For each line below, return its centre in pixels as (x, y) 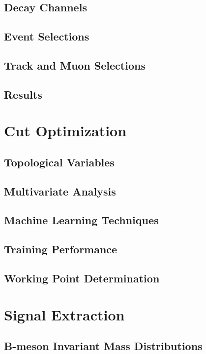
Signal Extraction (64, 314)
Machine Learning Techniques (81, 220)
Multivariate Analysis (60, 191)
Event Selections (47, 36)
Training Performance (61, 249)
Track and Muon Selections (75, 65)
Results (23, 94)
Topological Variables (59, 162)
